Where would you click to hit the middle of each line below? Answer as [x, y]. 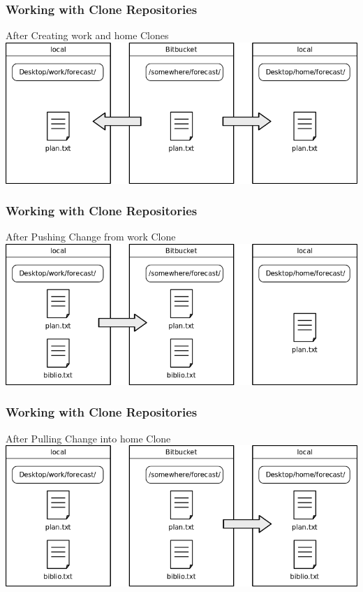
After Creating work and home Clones [87, 35]
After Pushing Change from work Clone [91, 237]
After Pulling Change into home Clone [88, 438]
